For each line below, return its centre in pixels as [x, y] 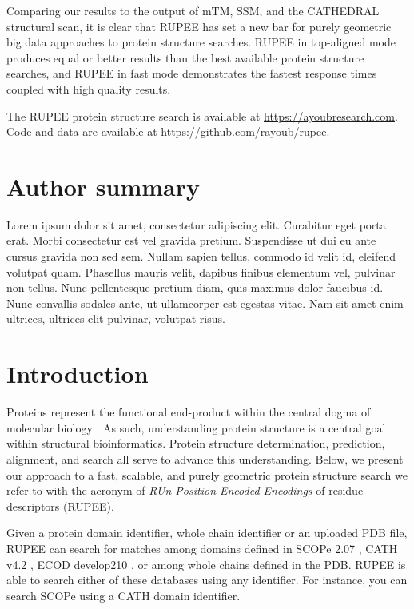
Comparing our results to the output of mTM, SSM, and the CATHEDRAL [193, 10]
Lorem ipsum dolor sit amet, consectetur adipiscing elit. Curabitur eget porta [196, 224]
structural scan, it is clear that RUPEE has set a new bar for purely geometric [199, 26]
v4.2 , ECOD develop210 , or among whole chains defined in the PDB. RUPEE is [206, 564]
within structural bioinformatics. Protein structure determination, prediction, [196, 443]
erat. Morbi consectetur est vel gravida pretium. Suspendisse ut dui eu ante [191, 240]
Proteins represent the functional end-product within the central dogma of [189, 412]
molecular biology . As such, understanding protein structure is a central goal [196, 427]
